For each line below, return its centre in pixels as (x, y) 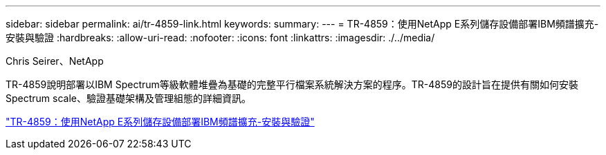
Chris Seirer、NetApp (55, 61)
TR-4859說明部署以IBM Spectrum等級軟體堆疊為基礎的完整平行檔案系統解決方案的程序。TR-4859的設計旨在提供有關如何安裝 (292, 84)
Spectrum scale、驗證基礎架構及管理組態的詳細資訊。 (128, 98)
